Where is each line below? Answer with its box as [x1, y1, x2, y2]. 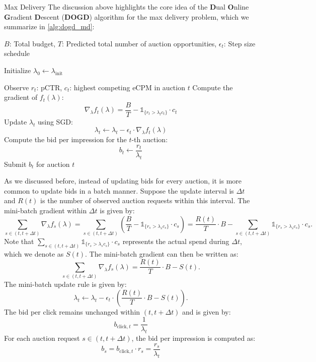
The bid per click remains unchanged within [4, 306, 140, 317]
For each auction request [4, 333, 80, 343]
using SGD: [37, 116, 73, 127]
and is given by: [182, 306, 231, 317]
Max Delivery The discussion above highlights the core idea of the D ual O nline [4, 2, 249, 12]
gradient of [4, 92, 38, 102]
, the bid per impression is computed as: [131, 333, 256, 343]
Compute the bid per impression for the [4, 134, 127, 145]
